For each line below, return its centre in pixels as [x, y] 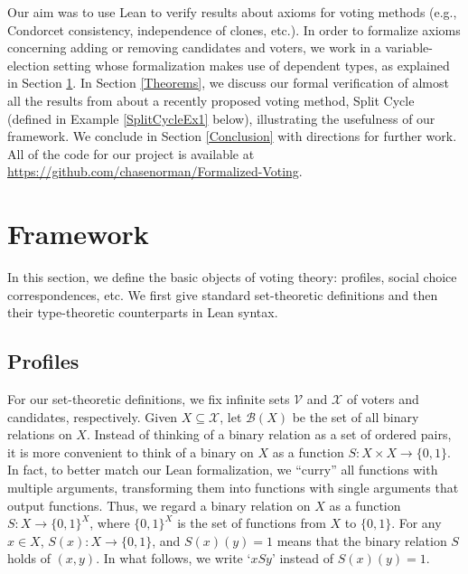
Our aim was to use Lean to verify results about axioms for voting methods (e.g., [232, 12]
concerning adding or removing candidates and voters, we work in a [194, 47]
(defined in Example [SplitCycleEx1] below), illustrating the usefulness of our [221, 118]
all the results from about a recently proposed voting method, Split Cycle [211, 100]
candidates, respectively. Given [93, 416]
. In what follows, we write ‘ [173, 558]
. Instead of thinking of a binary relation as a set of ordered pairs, [269, 434]
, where [110, 523]
